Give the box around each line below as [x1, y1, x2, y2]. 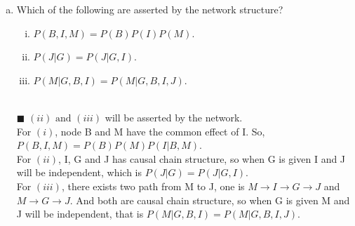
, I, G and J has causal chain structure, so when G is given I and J [58, 151, 346, 166]
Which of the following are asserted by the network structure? [16, 2, 283, 16]
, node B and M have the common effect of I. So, [55, 124, 265, 138]
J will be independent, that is [16, 206, 144, 221]
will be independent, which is [16, 165, 142, 180]
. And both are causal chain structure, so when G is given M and [69, 192, 350, 207]
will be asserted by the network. [105, 109, 243, 124]
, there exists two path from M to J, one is [61, 178, 245, 193]
